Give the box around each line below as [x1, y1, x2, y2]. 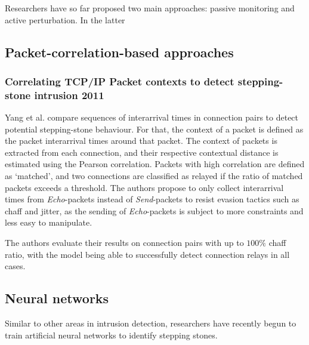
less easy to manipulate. [5, 216, 92, 229]
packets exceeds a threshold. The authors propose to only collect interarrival [5, 181, 284, 193]
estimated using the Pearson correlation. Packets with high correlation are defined [5, 158, 305, 170]
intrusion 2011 [34, 87, 104, 102]
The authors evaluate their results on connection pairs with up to [5, 236, 244, 249]
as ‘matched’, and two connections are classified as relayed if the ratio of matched [5, 170, 303, 182]
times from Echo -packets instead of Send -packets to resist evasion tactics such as [5, 193, 299, 205]
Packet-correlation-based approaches [5, 42, 234, 61]
